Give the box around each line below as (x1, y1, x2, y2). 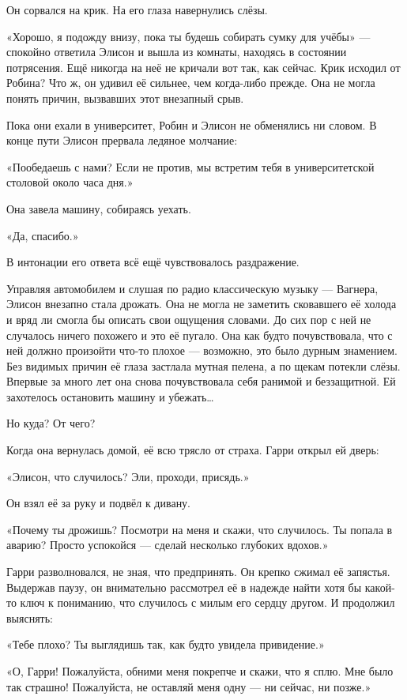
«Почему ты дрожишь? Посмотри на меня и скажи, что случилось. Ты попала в (6, 521, 393, 537)
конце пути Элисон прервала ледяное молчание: (6, 132, 238, 149)
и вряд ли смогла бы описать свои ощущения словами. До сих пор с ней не (6, 310, 371, 327)
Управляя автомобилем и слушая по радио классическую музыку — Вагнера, (6, 280, 379, 296)
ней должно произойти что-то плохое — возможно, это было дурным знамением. (6, 342, 398, 359)
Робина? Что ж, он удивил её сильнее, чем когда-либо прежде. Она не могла (6, 74, 375, 91)
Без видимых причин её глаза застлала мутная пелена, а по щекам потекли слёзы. (6, 357, 401, 374)
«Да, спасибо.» (6, 227, 79, 243)
